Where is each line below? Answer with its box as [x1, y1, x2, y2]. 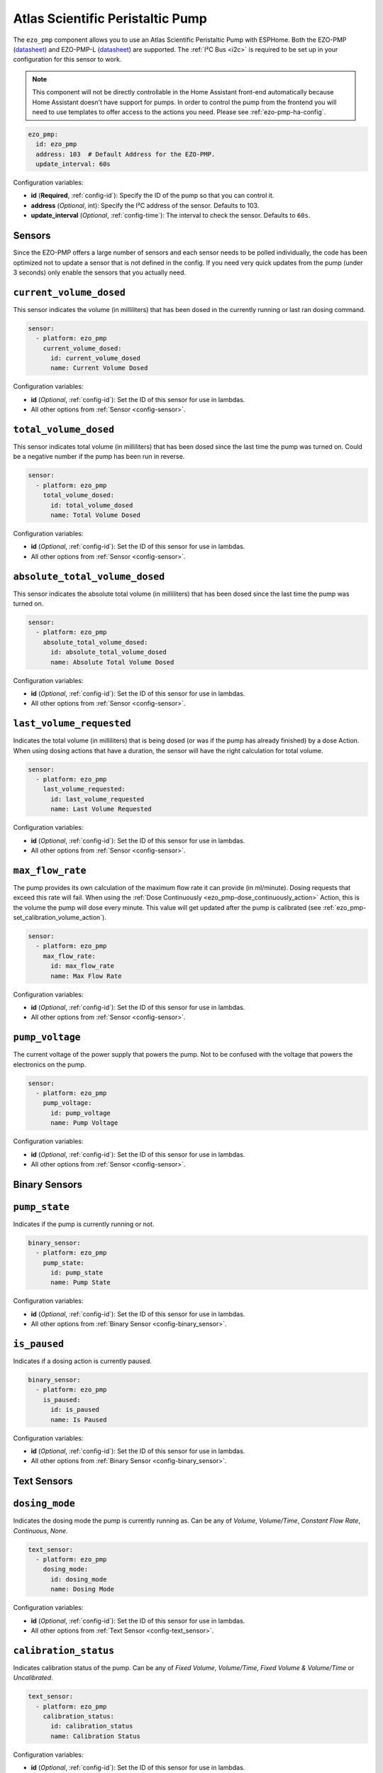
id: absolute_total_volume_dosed [50, 648, 167, 656]
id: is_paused [50, 1406, 99, 1414]
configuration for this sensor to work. [13, 55, 122, 64]
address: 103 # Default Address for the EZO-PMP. [35, 150, 216, 158]
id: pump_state [50, 1269, 104, 1277]
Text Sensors [13, 1475, 73, 1487]
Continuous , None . [13, 1526, 68, 1535]
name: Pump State [50, 1279, 111, 1286]
